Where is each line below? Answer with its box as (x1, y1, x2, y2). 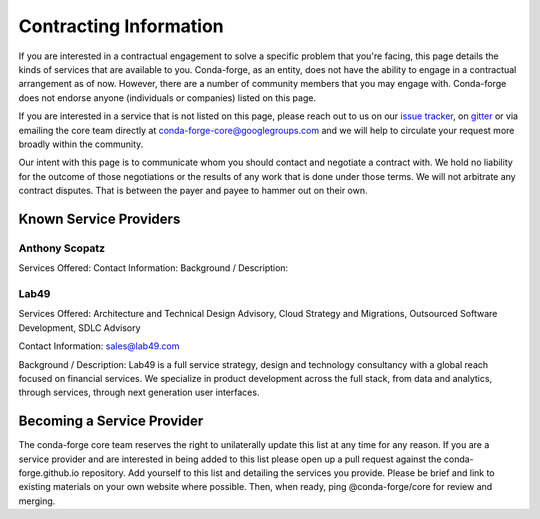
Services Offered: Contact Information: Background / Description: (18, 262, 289, 274)
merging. (18, 495, 56, 507)
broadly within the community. (18, 138, 144, 150)
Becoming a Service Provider (18, 413, 204, 430)
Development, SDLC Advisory (18, 321, 141, 334)
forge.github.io (18, 467, 80, 479)
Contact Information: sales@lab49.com (18, 340, 180, 352)
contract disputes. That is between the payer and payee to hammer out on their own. (18, 185, 369, 197)
